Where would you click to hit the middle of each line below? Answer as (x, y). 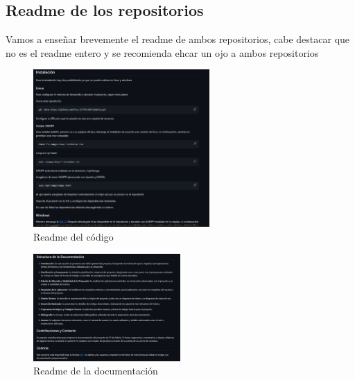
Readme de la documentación (96, 371)
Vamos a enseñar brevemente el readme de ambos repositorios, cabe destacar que (178, 39)
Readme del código (73, 237)
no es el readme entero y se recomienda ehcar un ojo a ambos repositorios (162, 52)
